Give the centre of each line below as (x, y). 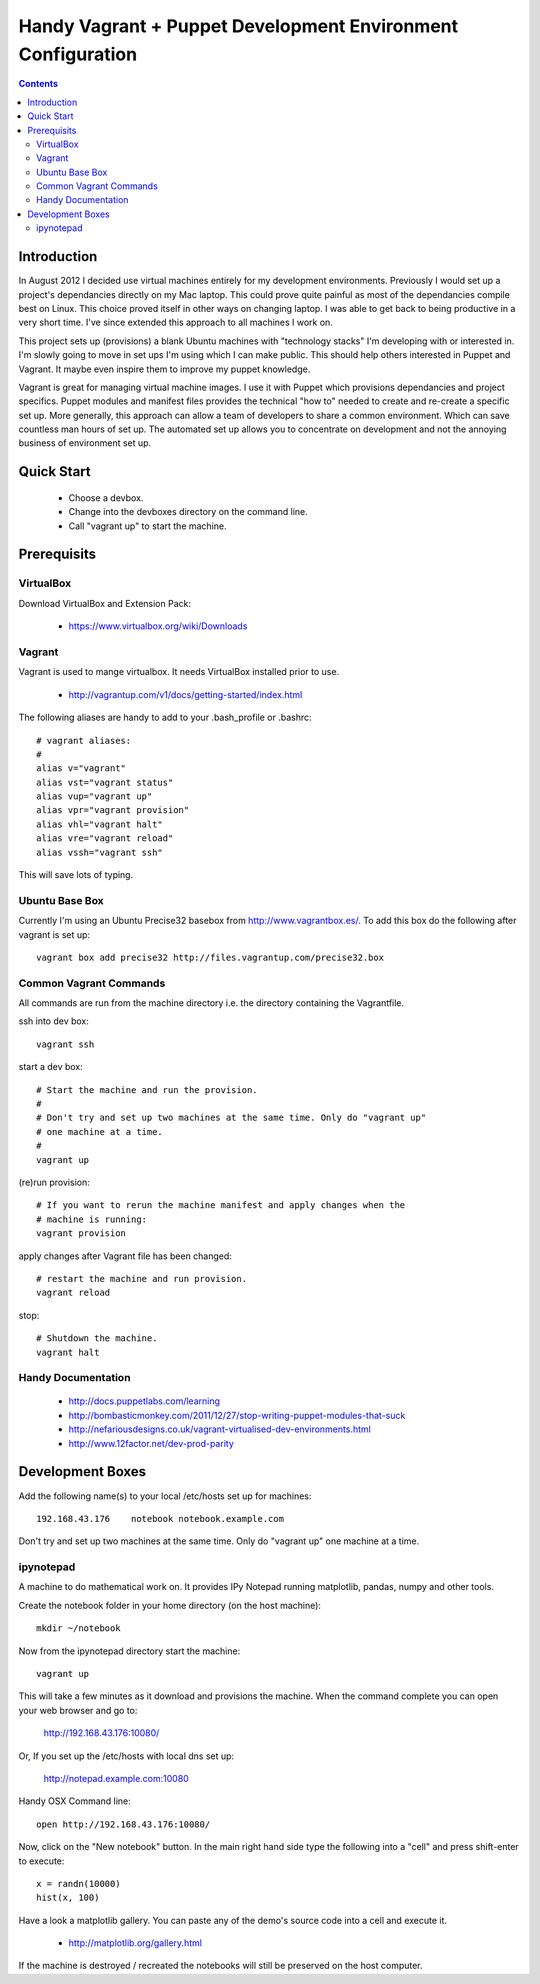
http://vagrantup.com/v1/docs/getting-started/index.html (185, 694)
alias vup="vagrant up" (94, 796)
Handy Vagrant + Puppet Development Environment (238, 26)
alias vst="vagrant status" (105, 782)
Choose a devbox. (106, 497)
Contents (38, 84)
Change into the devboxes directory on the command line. (188, 512)
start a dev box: (51, 1067)
